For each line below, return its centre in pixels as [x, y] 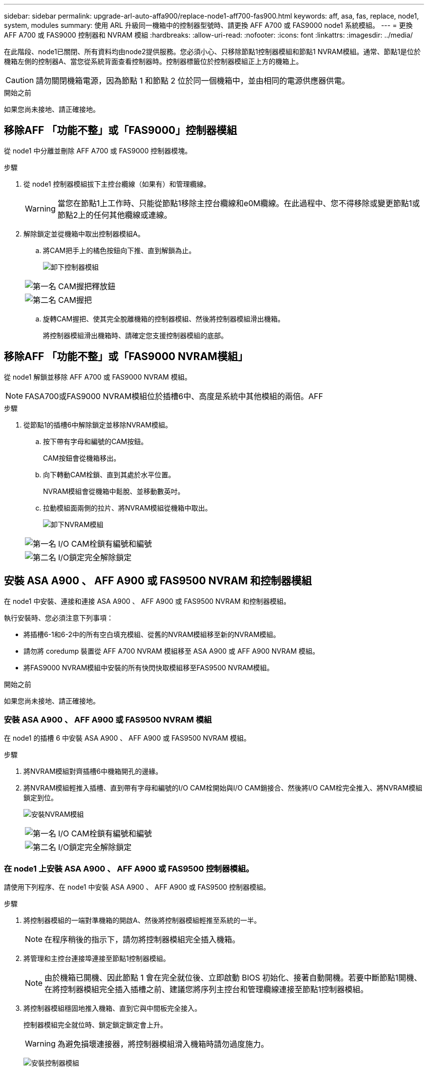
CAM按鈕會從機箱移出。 [82, 458]
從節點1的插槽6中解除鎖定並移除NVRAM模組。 [98, 425]
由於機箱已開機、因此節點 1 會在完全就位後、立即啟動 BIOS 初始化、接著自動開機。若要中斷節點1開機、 [233, 978]
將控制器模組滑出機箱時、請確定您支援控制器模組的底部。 [135, 335]
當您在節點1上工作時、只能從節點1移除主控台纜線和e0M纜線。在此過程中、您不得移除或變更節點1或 [239, 203]
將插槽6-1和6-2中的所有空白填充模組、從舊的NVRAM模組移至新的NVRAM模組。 [152, 634]
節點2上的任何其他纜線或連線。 [115, 215]
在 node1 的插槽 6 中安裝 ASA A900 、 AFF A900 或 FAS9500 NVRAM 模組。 [127, 738]
